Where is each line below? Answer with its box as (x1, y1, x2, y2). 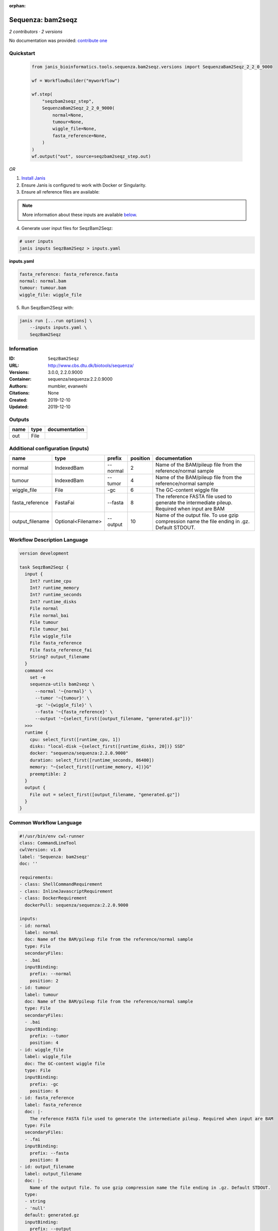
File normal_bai (29, 613, 69, 618)
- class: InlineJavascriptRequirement (19, 888, 113, 894)
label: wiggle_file (25, 1054, 72, 1060)
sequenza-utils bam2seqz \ (29, 681, 95, 687)
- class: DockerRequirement (19, 895, 87, 901)
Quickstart (9, 50, 35, 57)
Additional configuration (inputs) (9, 445, 89, 452)
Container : (9, 376, 32, 382)
